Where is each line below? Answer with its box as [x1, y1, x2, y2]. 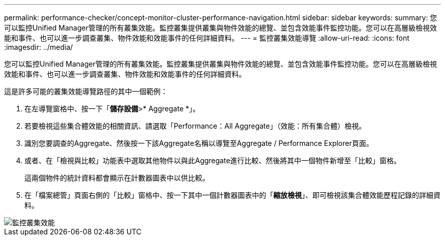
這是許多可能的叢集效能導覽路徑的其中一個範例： [4, 87, 168, 96]
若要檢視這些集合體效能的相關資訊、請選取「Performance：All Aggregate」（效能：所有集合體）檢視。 [24, 122, 366, 130]
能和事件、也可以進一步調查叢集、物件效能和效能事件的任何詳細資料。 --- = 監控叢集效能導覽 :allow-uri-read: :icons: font [4, 34, 409, 42]
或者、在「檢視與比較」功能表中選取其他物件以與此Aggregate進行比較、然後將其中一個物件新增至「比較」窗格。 [24, 156, 401, 165]
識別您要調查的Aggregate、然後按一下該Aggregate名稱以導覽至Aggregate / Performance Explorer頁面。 [24, 139, 373, 147]
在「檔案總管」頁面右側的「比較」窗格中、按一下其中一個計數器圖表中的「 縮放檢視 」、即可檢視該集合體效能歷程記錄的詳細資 [24, 191, 440, 199]
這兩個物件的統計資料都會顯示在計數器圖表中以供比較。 [24, 173, 209, 182]
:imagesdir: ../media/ [4, 43, 73, 51]
